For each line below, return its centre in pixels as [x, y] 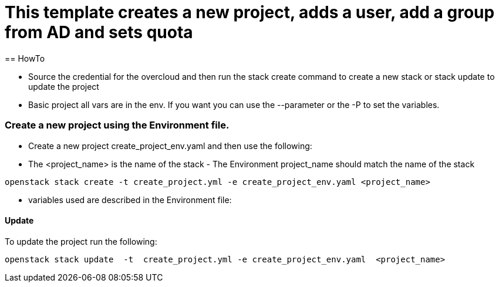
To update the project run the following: [81, 241]
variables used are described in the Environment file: [130, 200]
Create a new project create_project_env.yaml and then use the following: [170, 146]
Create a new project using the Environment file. [117, 125]
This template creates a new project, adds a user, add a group [250, 12]
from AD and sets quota [99, 32]
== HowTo [25, 58]
